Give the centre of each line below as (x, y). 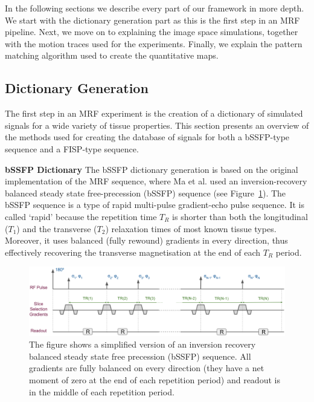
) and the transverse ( (57, 228)
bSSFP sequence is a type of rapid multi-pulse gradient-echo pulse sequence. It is (155, 205)
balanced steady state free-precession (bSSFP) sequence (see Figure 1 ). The (146, 193)
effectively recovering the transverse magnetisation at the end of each (133, 252)
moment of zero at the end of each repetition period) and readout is (155, 379)
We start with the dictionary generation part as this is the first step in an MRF (152, 20)
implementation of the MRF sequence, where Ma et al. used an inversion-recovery (156, 181)
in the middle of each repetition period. (102, 391)
